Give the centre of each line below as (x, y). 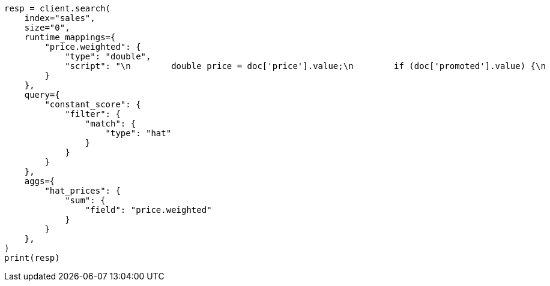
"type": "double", (108, 56)
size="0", (47, 28)
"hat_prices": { (83, 191)
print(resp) (32, 258)
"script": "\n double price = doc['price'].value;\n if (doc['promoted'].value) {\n (305, 66)
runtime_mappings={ (70, 37)
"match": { (110, 124)
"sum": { (85, 200)
